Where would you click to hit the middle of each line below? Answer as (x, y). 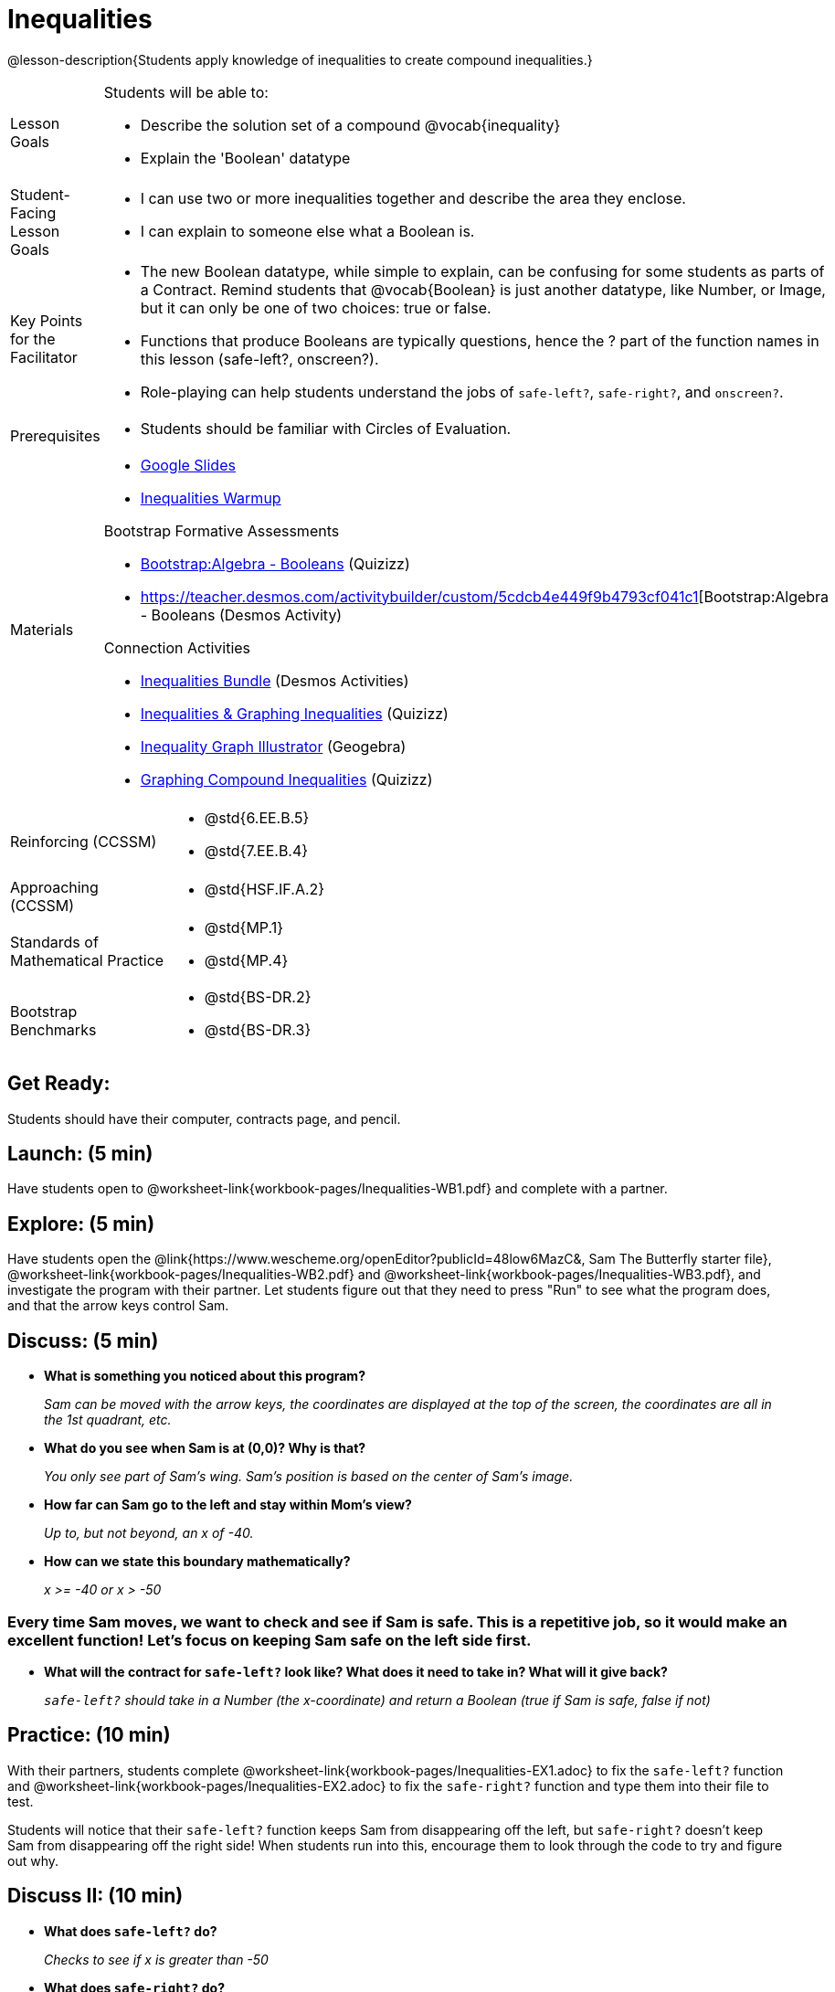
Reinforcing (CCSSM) (84, 841)
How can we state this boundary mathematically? (197, 1562)
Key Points (47, 320)
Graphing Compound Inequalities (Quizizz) (286, 779)
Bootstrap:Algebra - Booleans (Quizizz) (275, 563)
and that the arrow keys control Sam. (118, 1306)
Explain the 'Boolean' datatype (245, 158)
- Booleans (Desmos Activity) (241, 615)
